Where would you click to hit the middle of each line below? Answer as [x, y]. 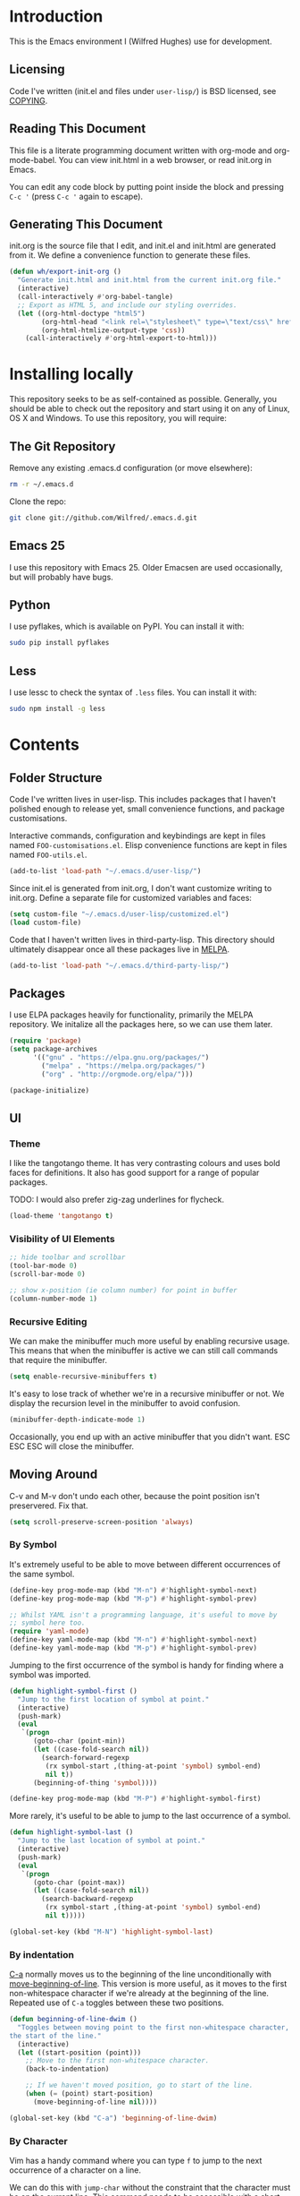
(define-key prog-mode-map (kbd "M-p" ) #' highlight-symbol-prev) [133, 1599]
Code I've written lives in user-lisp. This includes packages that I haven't [143, 799]
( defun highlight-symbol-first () [74, 1691]
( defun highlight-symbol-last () [71, 1832]
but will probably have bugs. [61, 577]
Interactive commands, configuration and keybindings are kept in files [137, 836]
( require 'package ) [46, 1041]
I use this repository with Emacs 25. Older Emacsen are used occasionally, [146, 567]
